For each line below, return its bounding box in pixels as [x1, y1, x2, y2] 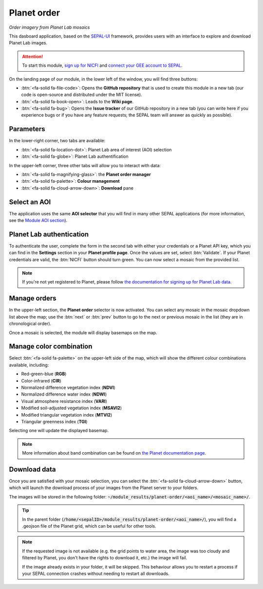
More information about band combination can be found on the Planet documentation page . [22, 450, 207, 456]
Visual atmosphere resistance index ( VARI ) [21, 398, 107, 404]
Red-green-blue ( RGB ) [21, 371, 67, 377]
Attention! [22, 54, 43, 59]
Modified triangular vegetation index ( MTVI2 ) [21, 412, 113, 418]
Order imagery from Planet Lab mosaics [9, 24, 90, 30]
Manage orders [9, 294, 56, 303]
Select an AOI [9, 198, 51, 206]
